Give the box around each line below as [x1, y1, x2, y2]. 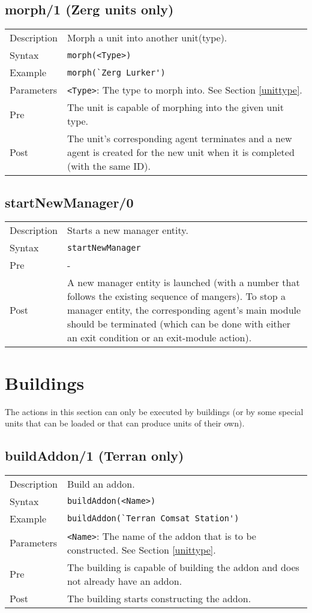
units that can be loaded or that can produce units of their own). [5, 417, 245, 429]
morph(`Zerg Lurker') [67, 67, 166, 77]
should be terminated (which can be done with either [67, 317, 291, 331]
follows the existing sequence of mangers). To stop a [67, 289, 286, 304]
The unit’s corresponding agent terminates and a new [67, 131, 292, 146]
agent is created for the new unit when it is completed [67, 145, 295, 160]
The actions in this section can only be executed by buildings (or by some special [5, 405, 304, 417]
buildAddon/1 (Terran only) [5, 446, 184, 465]
